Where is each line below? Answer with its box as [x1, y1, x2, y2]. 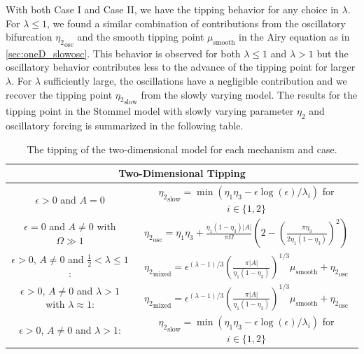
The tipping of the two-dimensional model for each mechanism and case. [27, 141, 337, 156]
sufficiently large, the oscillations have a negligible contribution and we [43, 73, 347, 87]
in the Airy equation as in [239, 29, 350, 44]
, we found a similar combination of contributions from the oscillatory [46, 15, 346, 30]
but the [316, 45, 349, 60]
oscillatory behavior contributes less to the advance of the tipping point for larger [6, 59, 356, 74]
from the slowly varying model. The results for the [141, 87, 358, 101]
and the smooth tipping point [77, 29, 204, 44]
